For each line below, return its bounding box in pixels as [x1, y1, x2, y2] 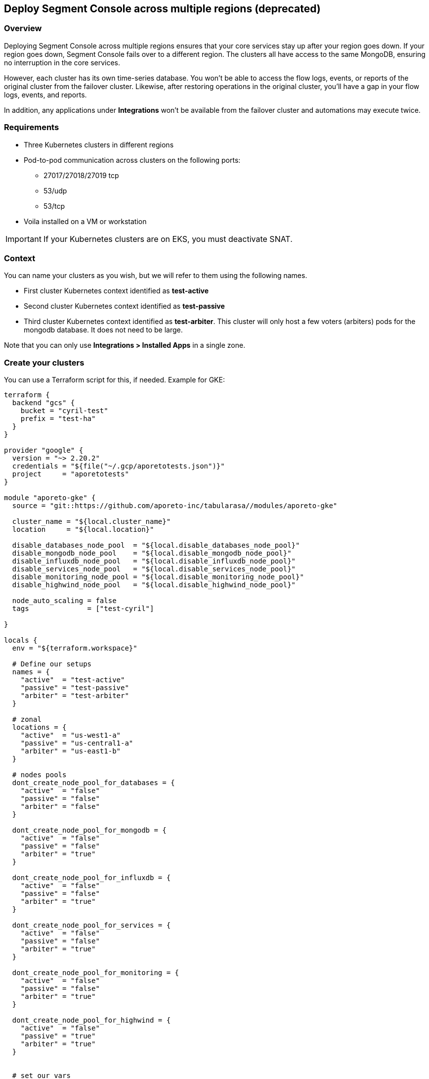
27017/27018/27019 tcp [43, 171, 119, 180]
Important [5, 234, 42, 244]
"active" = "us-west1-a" [20, 731, 121, 740]
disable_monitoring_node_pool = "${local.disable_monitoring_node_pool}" [12, 573, 304, 581]
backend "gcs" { [12, 399, 75, 407]
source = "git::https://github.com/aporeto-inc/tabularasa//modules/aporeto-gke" [12, 502, 338, 510]
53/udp [43, 186, 67, 195]
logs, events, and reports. [4, 90, 87, 99]
